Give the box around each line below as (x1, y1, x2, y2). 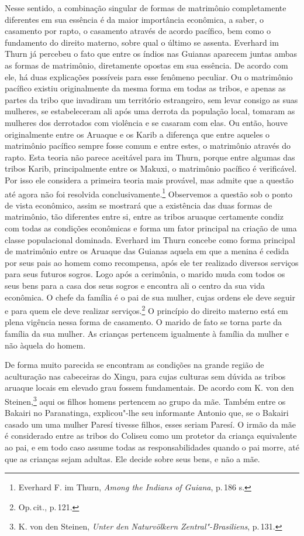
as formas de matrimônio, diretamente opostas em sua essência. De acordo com (5, 59, 288, 71)
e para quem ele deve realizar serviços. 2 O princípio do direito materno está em (5, 303, 288, 316)
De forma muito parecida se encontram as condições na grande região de (5, 359, 264, 371)
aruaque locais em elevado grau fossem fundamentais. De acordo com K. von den (5, 381, 294, 394)
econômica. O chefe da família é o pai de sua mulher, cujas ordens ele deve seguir (5, 291, 295, 303)
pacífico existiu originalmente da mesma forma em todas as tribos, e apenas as (5, 82, 286, 94)
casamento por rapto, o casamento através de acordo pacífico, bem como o (5, 25, 271, 37)
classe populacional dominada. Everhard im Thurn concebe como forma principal (5, 233, 295, 245)
